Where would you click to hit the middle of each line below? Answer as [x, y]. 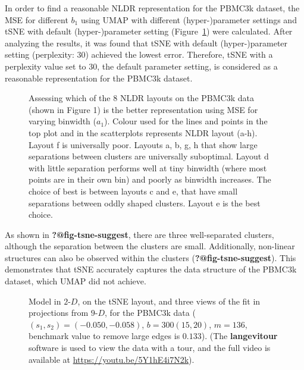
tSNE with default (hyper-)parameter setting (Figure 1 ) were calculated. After [149, 31]
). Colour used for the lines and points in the [186, 121]
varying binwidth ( [63, 121]
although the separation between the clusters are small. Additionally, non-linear [150, 246]
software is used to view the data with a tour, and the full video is [150, 348]
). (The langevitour [239, 336]
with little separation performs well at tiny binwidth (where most [148, 167]
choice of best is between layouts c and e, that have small [133, 191]
